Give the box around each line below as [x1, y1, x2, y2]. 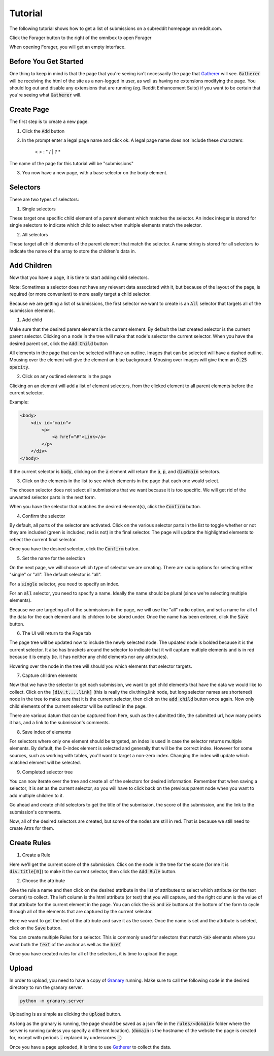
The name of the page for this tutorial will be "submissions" [9, 160, 134, 166]
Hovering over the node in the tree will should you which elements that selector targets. [9, 663, 192, 669]
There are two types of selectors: [9, 196, 79, 203]
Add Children [9, 261, 52, 270]
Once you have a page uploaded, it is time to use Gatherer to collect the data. [9, 1044, 172, 1050]
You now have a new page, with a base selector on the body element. [22, 170, 167, 176]
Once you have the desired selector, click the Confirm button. [9, 546, 140, 552]
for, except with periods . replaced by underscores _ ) [9, 1035, 122, 1041]
